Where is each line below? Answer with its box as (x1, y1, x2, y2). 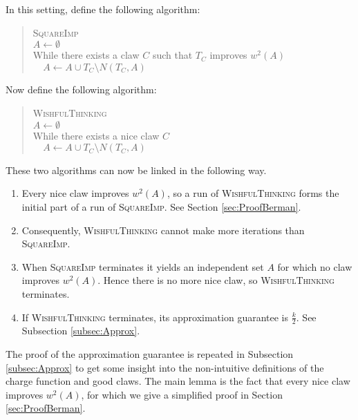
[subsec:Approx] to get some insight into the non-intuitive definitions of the (6, 360, 324, 374)
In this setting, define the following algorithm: (6, 2, 200, 16)
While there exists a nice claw (32, 128, 160, 142)
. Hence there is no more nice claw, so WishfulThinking (97, 273, 335, 287)
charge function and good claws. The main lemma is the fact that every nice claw (6, 374, 350, 388)
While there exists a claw (32, 48, 140, 62)
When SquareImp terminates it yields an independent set (21, 259, 264, 274)
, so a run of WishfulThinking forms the (167, 186, 339, 200)
